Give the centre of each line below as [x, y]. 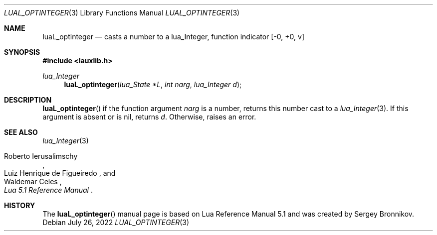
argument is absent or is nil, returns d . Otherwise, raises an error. [149, 117]
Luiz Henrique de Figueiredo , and [60, 173]
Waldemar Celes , [33, 181]
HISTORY [20, 205]
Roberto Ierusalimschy [41, 156]
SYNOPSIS [22, 52]
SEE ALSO [21, 132]
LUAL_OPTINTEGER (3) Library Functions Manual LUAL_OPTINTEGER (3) [122, 13]
